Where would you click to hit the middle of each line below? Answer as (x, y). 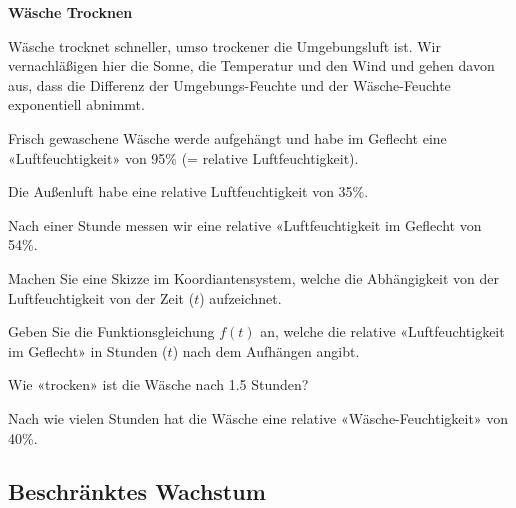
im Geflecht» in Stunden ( (88, 350)
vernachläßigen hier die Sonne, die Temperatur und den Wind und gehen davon (251, 65)
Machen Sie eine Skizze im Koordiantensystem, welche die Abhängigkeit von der (253, 277)
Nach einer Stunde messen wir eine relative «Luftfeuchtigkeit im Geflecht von (245, 224)
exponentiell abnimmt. (76, 104)
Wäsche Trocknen (70, 12)
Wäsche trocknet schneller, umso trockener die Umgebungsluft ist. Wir (225, 45)
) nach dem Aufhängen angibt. (266, 350)
